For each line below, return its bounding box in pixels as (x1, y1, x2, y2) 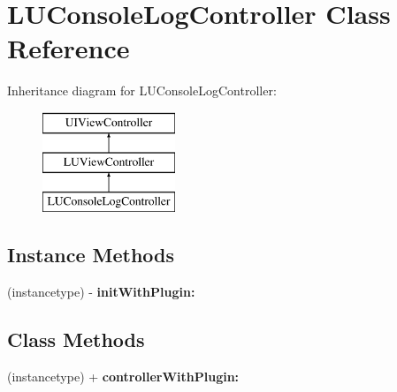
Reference (7, 30, 130, 66)
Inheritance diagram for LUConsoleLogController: (7, 81, 277, 100)
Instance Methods (7, 241, 174, 268)
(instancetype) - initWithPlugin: (7, 283, 195, 301)
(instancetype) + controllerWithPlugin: (7, 366, 240, 385)
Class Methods (7, 326, 145, 353)
